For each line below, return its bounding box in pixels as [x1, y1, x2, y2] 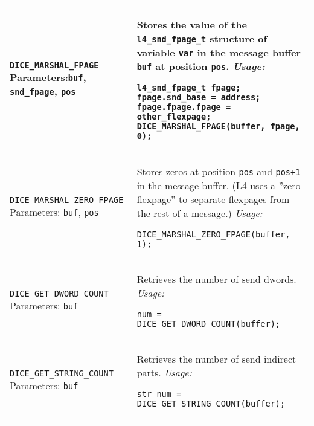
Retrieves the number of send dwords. [136, 272, 296, 286]
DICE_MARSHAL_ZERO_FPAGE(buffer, [136, 230, 290, 239]
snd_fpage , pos [10, 84, 76, 98]
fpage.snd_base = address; [136, 92, 261, 102]
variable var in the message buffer [136, 45, 301, 59]
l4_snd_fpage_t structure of [136, 31, 268, 45]
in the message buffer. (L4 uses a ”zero [136, 178, 301, 192]
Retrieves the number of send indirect [136, 352, 296, 366]
